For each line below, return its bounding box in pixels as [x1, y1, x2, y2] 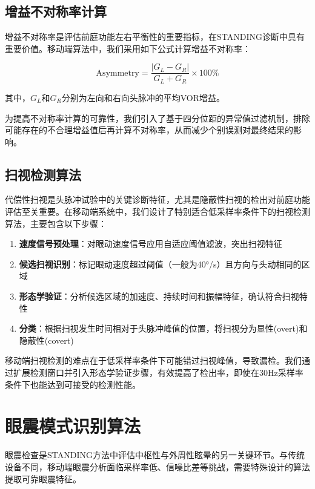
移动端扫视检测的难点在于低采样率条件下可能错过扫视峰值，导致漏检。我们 [5, 354, 302, 367]
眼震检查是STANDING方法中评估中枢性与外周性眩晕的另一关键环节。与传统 [5, 448, 305, 461]
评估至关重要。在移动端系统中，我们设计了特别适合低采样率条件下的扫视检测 [5, 205, 310, 218]
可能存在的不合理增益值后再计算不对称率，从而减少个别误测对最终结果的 [5, 123, 293, 136]
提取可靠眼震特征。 [5, 472, 81, 485]
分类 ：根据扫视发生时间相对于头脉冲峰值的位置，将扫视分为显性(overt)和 [19, 322, 308, 335]
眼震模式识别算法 [5, 413, 141, 438]
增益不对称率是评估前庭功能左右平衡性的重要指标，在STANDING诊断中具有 [5, 30, 305, 43]
